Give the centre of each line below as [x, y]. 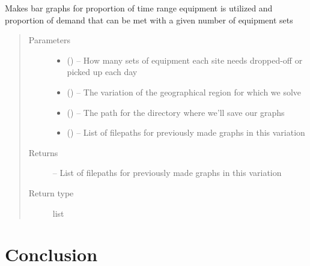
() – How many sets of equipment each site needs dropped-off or [185, 60]
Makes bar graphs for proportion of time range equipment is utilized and [139, 8]
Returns [43, 152]
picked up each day [102, 72]
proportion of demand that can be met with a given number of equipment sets [149, 20]
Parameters [49, 40]
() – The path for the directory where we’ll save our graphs [176, 112]
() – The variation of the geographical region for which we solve [184, 92]
